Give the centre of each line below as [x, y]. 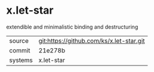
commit [20, 50]
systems [21, 60]
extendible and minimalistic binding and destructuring [72, 27]
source [19, 40]
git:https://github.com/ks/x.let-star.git [92, 40]
